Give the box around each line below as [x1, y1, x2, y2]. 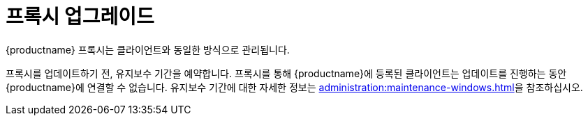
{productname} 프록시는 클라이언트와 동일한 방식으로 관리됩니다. [6, 43, 290, 56]
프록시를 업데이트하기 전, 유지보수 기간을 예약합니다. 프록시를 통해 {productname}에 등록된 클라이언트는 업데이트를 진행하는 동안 [6, 67, 567, 79]
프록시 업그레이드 [6, 5, 154, 29]
